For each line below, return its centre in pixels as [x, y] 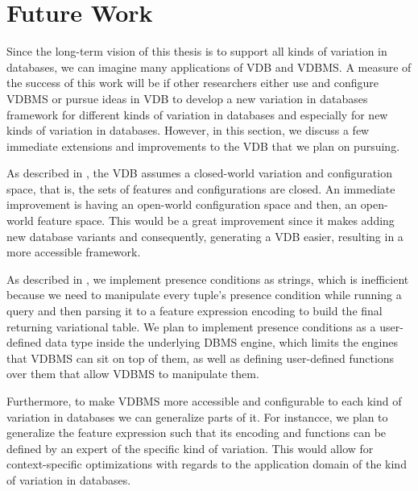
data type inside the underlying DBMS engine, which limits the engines [222, 342]
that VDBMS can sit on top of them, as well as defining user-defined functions [201, 358]
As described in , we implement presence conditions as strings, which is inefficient [208, 279]
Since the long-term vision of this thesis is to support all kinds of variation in [197, 51]
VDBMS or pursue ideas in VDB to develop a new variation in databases [187, 98]
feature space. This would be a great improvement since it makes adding [216, 221]
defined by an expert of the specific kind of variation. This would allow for [190, 448]
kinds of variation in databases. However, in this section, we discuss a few [188, 130]
